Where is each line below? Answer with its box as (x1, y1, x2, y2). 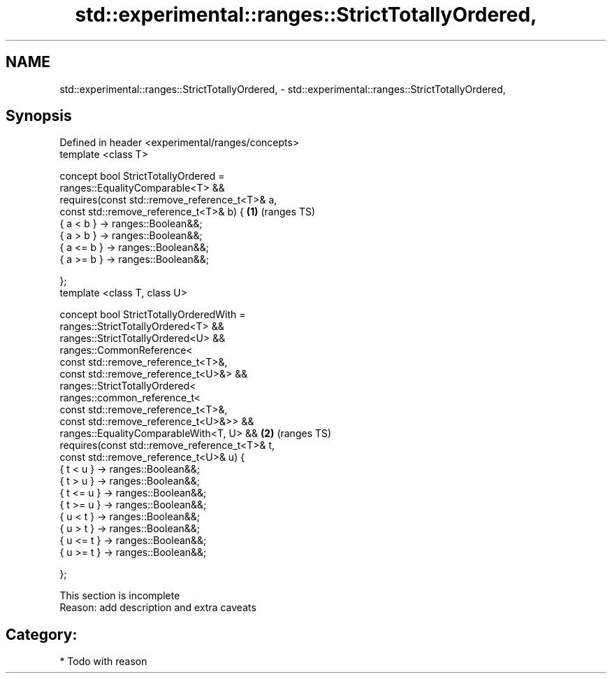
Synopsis (6, 107, 72, 125)
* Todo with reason (59, 655, 147, 668)
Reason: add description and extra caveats (59, 601, 256, 614)
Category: (6, 625, 78, 643)
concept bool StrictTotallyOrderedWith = (59, 308, 246, 321)
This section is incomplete (59, 589, 180, 602)
